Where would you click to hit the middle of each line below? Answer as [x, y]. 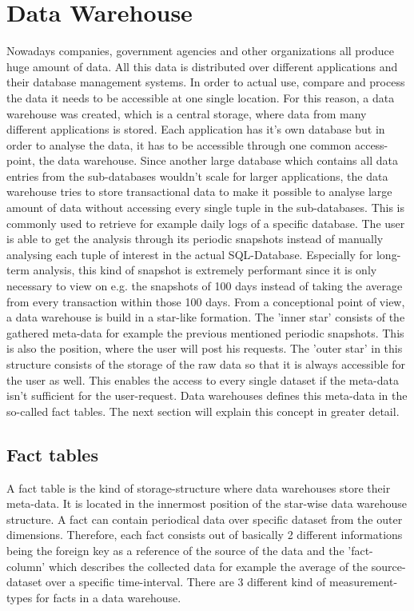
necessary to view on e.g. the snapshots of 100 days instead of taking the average [205, 286]
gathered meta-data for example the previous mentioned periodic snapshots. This [205, 332]
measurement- [363, 582]
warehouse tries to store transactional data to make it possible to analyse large [199, 192]
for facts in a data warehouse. [109, 597]
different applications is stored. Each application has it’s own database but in [196, 129]
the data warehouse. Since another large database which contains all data [218, 160]
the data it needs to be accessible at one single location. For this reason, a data [201, 97]
